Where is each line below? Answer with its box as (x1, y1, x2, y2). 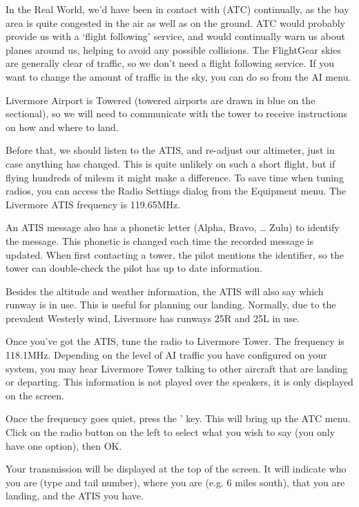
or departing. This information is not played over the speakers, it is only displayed (6, 375, 353, 389)
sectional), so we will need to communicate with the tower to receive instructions (6, 106, 348, 121)
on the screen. (6, 388, 64, 402)
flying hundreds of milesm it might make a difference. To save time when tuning (6, 170, 344, 184)
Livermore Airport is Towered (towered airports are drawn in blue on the (6, 92, 316, 107)
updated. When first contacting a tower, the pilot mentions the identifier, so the (6, 247, 344, 261)
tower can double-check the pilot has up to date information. (6, 261, 262, 275)
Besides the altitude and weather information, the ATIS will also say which (6, 284, 324, 298)
